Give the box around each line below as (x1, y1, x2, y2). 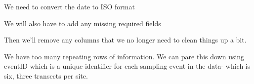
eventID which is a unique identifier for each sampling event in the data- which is (4, 61, 251, 71)
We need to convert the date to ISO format (4, 1, 135, 11)
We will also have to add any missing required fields (4, 18, 161, 28)
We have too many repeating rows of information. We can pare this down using (4, 51, 245, 61)
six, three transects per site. (4, 70, 88, 81)
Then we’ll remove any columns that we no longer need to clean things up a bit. (4, 35, 247, 45)
